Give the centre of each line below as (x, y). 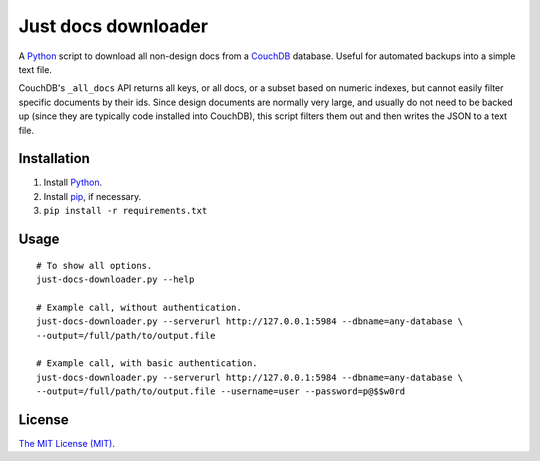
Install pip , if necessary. (92, 196)
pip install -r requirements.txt (125, 211)
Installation (54, 158)
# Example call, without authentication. (139, 307)
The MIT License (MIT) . (66, 444)
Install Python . (73, 182)
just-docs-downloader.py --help (115, 279)
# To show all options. (94, 265)
